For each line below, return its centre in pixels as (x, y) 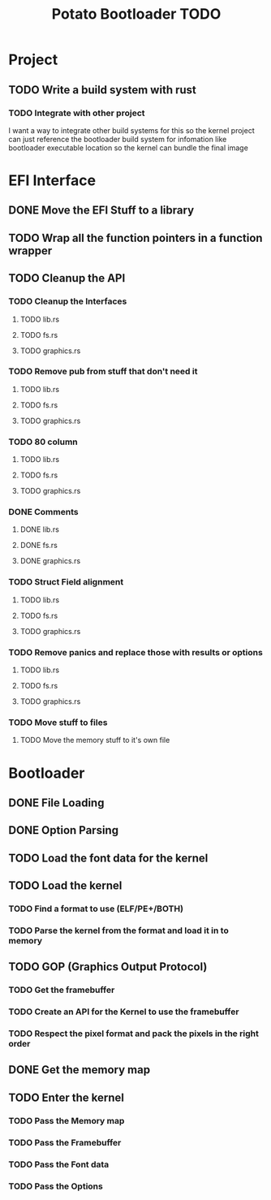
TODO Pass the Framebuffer (65, 1142)
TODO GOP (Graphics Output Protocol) (108, 967)
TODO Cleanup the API (67, 278)
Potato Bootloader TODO (136, 14)
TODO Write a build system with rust (103, 90)
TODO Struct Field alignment (66, 582)
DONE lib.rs (39, 529)
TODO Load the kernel (65, 886)
